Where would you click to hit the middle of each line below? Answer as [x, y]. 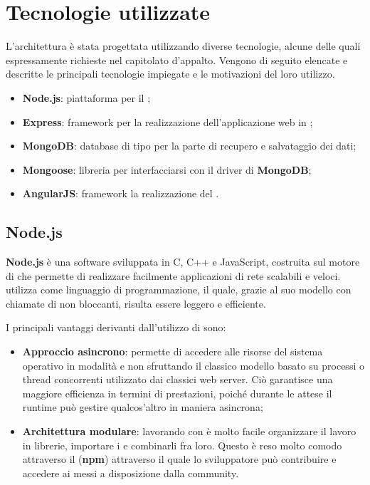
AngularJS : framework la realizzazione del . [121, 193]
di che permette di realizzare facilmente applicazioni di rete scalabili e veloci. [173, 275]
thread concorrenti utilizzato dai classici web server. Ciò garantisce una [178, 379]
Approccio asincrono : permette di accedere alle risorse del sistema [173, 351]
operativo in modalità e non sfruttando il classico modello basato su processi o [193, 365]
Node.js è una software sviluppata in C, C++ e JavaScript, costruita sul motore [183, 262]
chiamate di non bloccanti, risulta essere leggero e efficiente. [136, 303]
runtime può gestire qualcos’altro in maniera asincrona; [143, 407]
